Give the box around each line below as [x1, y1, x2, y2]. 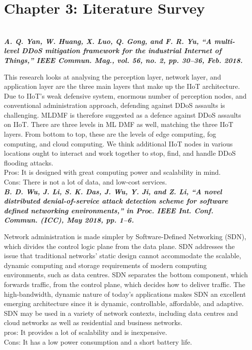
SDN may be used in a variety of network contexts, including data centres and [4, 308, 238, 318]
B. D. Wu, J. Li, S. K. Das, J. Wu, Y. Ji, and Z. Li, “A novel [4, 186, 222, 196]
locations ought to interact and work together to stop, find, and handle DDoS [4, 148, 236, 158]
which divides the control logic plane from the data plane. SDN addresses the [4, 241, 235, 251]
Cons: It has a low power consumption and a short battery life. [4, 336, 192, 347]
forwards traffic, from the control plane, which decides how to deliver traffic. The [4, 279, 246, 289]
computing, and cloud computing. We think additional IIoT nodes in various [4, 138, 233, 148]
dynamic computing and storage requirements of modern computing [4, 260, 207, 270]
